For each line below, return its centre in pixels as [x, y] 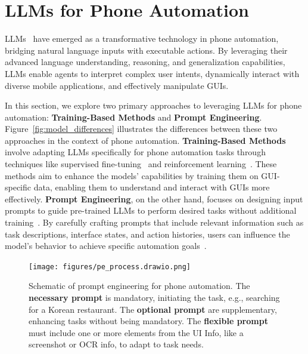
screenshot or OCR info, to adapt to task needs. [116, 344]
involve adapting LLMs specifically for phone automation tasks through [135, 152]
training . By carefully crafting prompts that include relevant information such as [154, 222]
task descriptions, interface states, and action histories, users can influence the [147, 234]
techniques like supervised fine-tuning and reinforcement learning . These [141, 164]
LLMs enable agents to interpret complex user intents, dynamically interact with [152, 73]
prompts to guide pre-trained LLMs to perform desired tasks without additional [151, 210]
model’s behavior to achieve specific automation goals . [106, 246]
